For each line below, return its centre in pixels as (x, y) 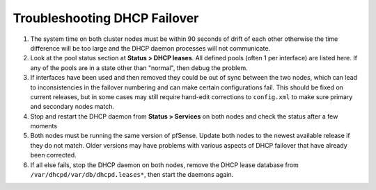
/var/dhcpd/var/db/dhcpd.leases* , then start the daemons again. (132, 175)
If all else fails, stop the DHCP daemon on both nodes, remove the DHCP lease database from (165, 165)
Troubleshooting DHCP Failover (106, 18)
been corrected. (53, 155)
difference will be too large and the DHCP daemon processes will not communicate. (150, 48)
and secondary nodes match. (72, 107)
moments (44, 126)
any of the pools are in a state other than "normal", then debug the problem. (139, 68)
